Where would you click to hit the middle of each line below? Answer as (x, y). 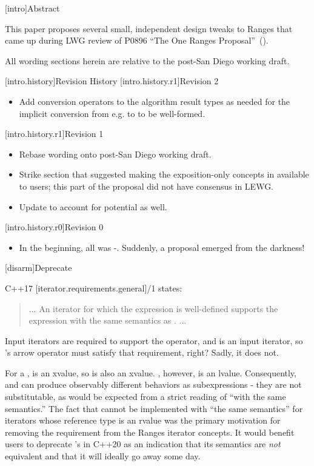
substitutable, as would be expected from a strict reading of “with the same (145, 397)
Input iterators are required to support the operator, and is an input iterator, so (154, 340)
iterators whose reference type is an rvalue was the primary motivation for (143, 420)
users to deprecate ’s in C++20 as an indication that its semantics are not (143, 444)
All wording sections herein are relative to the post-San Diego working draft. (147, 60)
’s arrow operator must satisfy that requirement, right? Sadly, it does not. (142, 352)
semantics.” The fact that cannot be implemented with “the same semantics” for (154, 408)
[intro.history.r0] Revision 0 (54, 227)
